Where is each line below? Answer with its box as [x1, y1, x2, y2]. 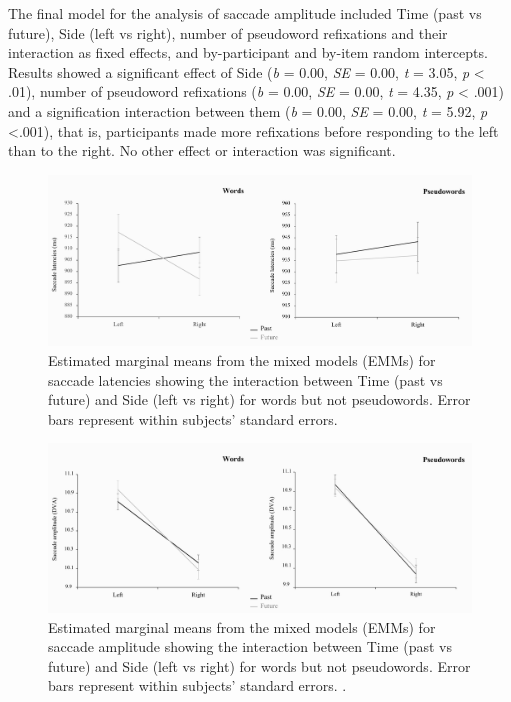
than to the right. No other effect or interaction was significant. [8, 140, 396, 161]
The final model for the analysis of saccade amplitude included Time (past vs [8, 3, 482, 23]
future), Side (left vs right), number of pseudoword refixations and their [8, 22, 448, 43]
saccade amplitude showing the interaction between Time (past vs [48, 636, 452, 657]
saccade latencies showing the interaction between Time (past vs [48, 369, 443, 390]
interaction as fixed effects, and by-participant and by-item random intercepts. [8, 42, 488, 63]
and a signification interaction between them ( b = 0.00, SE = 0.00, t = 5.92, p [8, 100, 488, 121]
